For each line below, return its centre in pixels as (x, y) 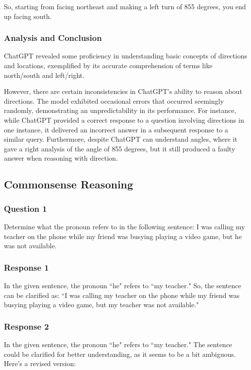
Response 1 (26, 267)
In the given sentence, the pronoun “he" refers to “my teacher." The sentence (118, 344)
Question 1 (25, 208)
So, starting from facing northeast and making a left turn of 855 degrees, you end (125, 6)
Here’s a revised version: (40, 363)
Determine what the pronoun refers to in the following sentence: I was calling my (125, 226)
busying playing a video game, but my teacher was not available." (101, 305)
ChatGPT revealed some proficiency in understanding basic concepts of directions (125, 56)
